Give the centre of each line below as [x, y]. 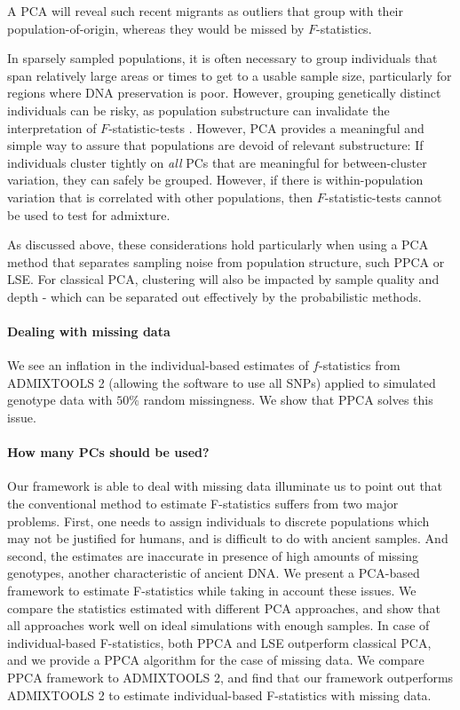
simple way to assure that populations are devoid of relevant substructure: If [215, 145]
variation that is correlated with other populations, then [160, 197]
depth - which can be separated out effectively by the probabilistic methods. [214, 296]
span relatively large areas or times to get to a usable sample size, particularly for [230, 75]
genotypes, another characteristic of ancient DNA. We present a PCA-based [214, 573]
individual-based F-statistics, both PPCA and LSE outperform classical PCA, [219, 642]
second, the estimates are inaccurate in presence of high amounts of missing [213, 555]
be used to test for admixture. [89, 214]
